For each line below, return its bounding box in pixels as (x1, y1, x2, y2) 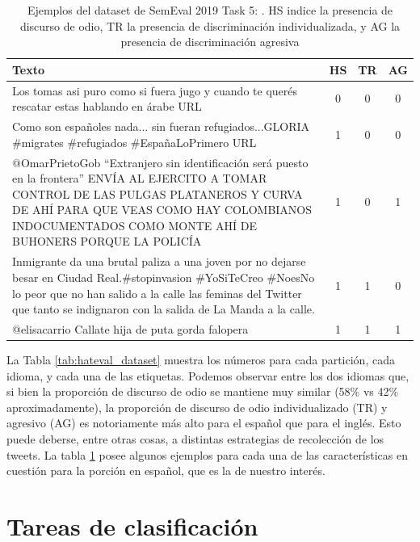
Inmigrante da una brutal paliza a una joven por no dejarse (12, 253, 306, 270)
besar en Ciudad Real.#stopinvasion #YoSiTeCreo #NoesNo (12, 268, 315, 285)
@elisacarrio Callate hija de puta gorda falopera (12, 320, 249, 337)
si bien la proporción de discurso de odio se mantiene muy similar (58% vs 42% (6, 383, 399, 400)
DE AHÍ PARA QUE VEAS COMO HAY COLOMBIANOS (12, 201, 313, 218)
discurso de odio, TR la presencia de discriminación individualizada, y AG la (19, 17, 401, 34)
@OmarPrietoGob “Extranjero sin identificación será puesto (12, 153, 309, 170)
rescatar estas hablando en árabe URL (12, 98, 202, 115)
